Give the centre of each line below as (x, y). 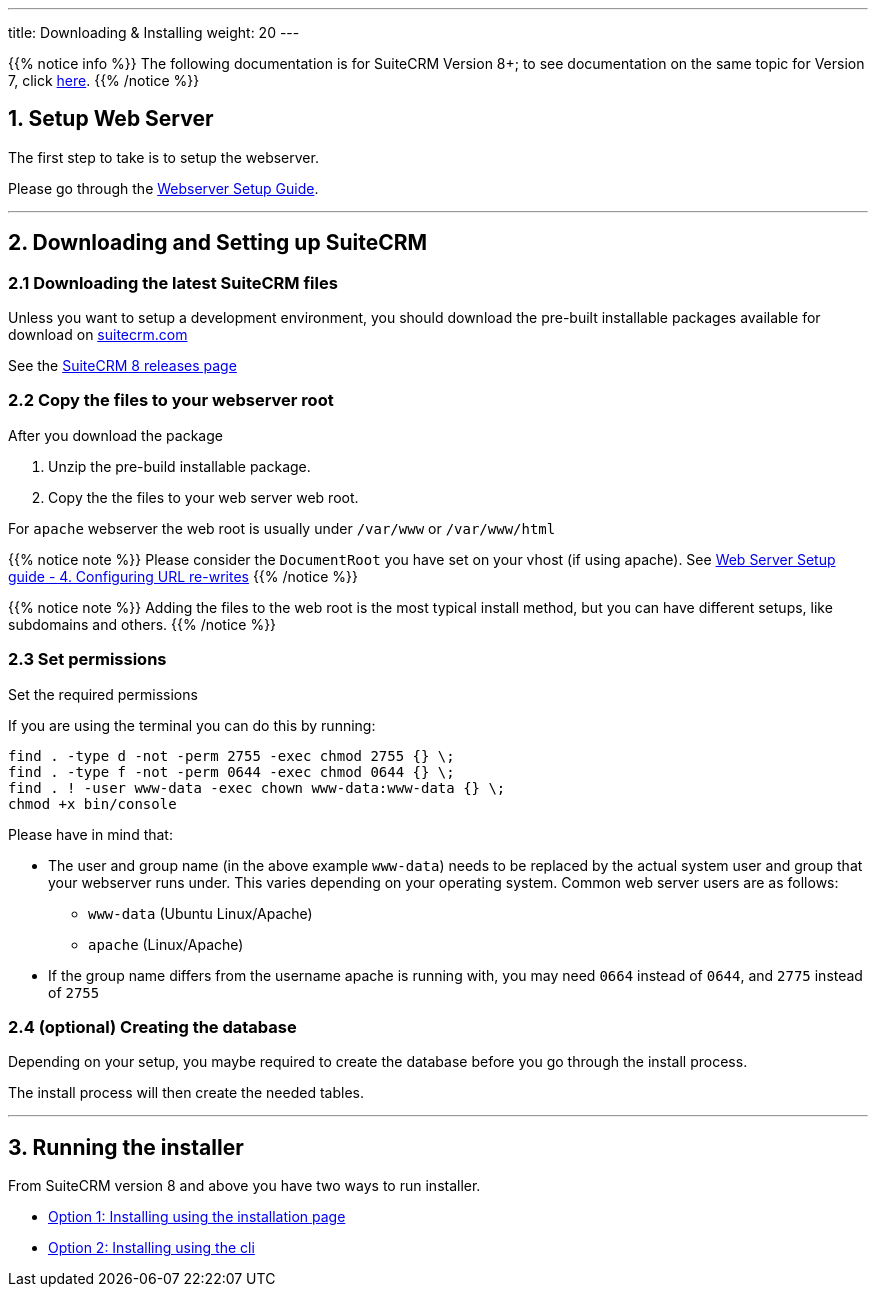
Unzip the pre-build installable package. (179, 466)
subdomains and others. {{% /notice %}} (142, 624)
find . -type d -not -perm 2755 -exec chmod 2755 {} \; (231, 755)
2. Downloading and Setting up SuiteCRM (218, 243)
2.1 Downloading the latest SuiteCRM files (173, 282)
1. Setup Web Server (111, 119)
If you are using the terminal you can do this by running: (192, 725)
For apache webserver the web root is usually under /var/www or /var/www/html (282, 528)
